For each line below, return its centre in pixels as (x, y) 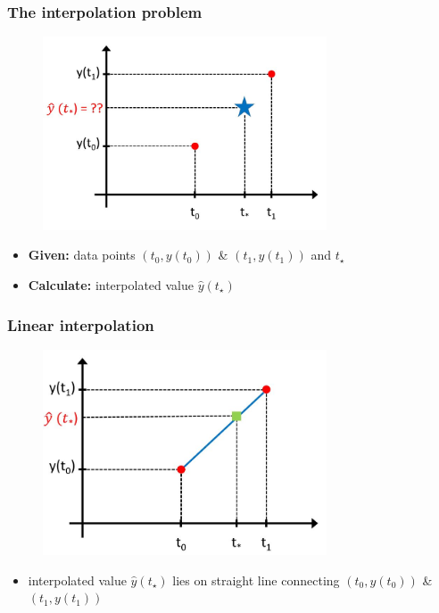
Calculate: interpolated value (111, 285)
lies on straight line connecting (256, 580)
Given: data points (82, 255)
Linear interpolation (81, 324)
